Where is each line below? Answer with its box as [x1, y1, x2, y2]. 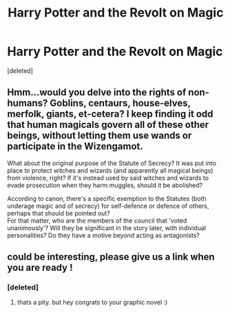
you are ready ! [7, 262, 74, 274]
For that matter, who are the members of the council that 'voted [7, 216, 187, 225]
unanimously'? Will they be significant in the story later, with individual [7, 223, 207, 232]
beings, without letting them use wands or [7, 130, 192, 142]
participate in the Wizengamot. [7, 140, 143, 153]
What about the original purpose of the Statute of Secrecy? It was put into [7, 159, 217, 167]
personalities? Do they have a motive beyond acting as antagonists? [7, 231, 200, 239]
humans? [7, 97, 48, 109]
